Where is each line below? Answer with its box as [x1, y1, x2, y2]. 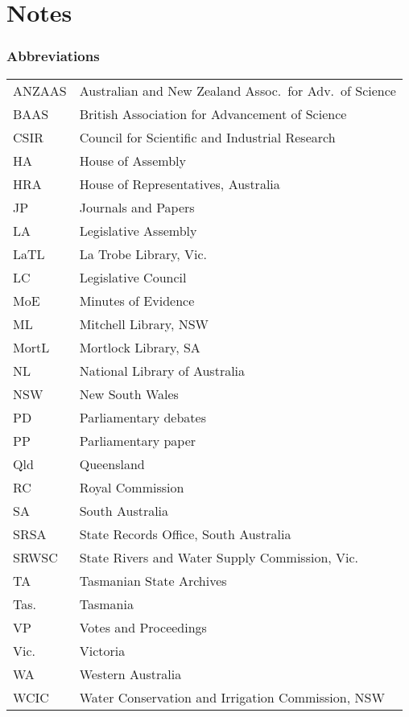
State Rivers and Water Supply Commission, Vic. [79, 547, 359, 567]
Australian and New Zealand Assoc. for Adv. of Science [79, 80, 396, 100]
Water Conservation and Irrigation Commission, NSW [79, 687, 385, 707]
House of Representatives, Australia [79, 174, 280, 193]
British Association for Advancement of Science [79, 104, 347, 123]
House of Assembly [79, 150, 186, 170]
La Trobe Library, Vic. [79, 244, 208, 263]
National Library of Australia [79, 361, 246, 380]
